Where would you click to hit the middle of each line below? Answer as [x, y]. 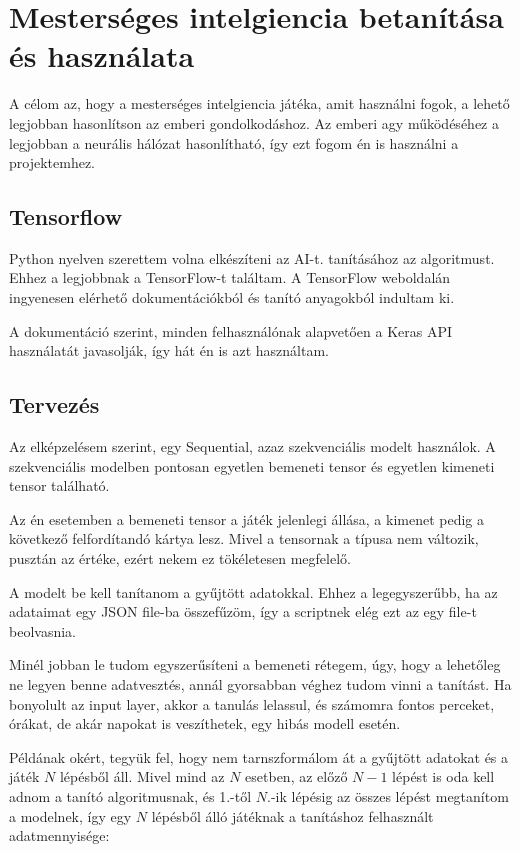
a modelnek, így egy [70, 815]
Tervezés [54, 404]
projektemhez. [52, 162]
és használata [102, 55]
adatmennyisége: [59, 835]
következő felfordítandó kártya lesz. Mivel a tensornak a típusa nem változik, [244, 538]
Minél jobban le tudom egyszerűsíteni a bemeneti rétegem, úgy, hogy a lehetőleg [255, 664]
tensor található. [59, 485]
